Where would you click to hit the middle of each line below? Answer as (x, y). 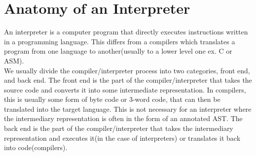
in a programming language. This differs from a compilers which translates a (120, 41)
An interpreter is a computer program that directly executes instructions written (126, 32)
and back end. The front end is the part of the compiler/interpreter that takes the (128, 80)
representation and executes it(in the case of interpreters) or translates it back (122, 138)
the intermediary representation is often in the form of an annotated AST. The (123, 118)
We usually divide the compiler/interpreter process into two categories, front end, (127, 70)
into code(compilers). (36, 147)
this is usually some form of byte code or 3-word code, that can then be (112, 99)
